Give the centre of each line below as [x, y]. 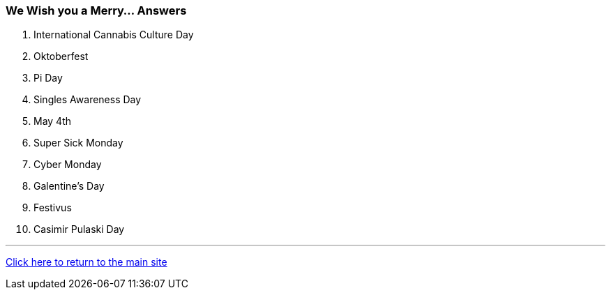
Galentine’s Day [69, 186]
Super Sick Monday [78, 143]
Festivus [53, 208]
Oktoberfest [61, 56]
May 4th [53, 121]
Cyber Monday [68, 165]
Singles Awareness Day [88, 100]
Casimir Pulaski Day [79, 229]
